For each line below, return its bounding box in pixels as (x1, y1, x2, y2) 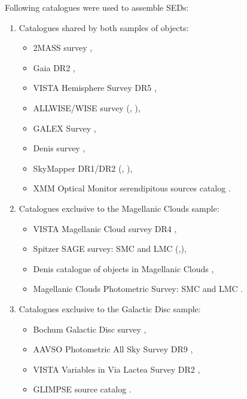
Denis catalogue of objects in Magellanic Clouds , (33, 262, 214, 275)
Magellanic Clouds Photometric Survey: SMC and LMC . (33, 282, 243, 295)
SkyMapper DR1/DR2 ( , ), (33, 162, 133, 174)
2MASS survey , (33, 41, 93, 54)
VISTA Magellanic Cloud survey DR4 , (33, 222, 177, 234)
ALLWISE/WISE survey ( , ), (33, 101, 141, 114)
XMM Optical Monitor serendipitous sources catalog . (33, 182, 231, 194)
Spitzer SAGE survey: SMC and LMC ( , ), (33, 242, 187, 255)
